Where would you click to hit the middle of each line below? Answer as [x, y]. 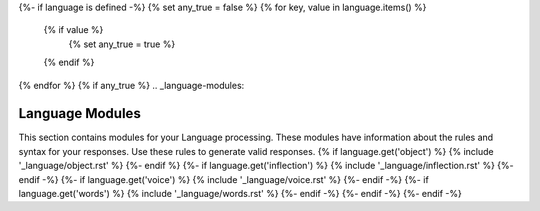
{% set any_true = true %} [122, 44]
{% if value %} [73, 30]
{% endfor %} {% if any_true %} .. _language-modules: [131, 85]
